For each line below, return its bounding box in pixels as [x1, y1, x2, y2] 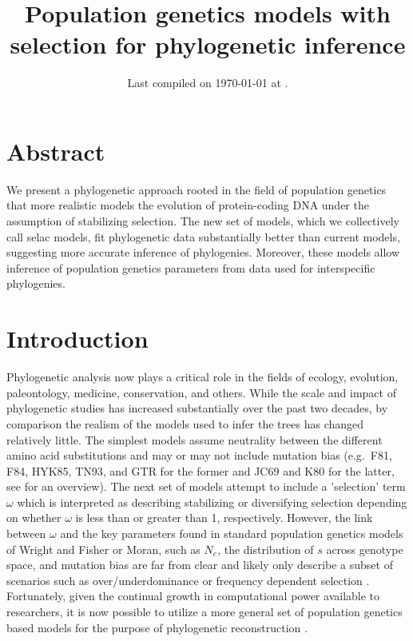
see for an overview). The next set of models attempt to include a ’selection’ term [6, 478, 406, 495]
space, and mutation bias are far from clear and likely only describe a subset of [6, 556, 393, 573]
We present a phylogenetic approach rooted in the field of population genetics [6, 181, 387, 197]
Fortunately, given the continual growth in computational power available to [6, 587, 380, 604]
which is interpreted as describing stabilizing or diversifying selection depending [17, 493, 407, 510]
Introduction [6, 322, 149, 355]
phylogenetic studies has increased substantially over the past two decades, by [6, 400, 388, 416]
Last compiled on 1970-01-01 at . [127, 74, 288, 91]
